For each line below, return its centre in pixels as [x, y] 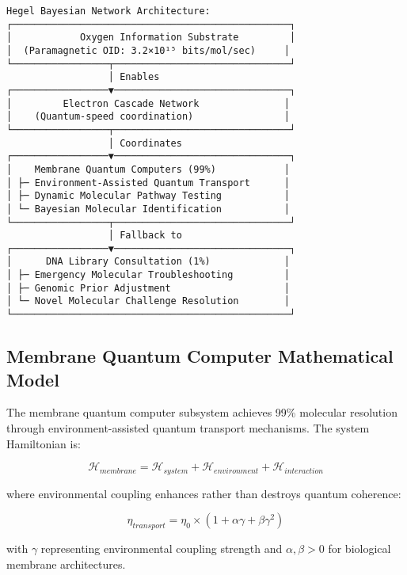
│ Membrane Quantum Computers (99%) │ [148, 169]
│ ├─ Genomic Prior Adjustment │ [148, 288]
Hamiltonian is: [44, 443]
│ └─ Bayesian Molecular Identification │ [148, 209]
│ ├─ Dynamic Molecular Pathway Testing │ [148, 196]
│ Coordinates [145, 143]
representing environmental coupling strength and [162, 548]
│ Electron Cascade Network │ [148, 103]
